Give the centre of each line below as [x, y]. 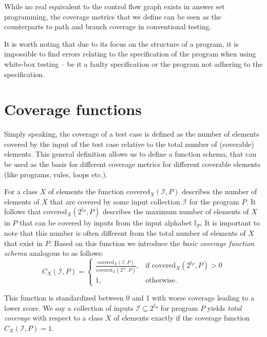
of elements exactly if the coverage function [182, 318]
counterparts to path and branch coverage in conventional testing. [108, 26]
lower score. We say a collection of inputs [69, 307]
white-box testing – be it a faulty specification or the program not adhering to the [133, 63]
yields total [224, 307]
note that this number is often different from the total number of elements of [125, 233]
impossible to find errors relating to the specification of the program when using [130, 54]
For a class [21, 191]
